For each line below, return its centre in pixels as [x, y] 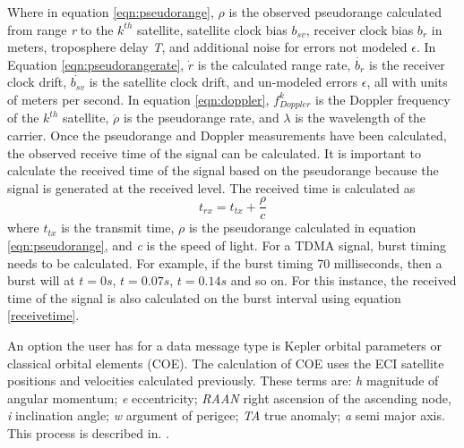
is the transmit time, [118, 228]
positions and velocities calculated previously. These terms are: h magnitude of [223, 380]
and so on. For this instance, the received [344, 280]
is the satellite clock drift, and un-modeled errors [223, 82]
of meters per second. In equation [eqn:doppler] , [138, 99]
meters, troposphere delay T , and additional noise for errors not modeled [207, 47]
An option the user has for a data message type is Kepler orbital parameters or [224, 346]
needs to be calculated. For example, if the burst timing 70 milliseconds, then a [225, 262]
